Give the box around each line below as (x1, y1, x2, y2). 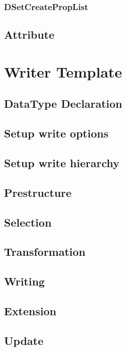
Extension (4, 303, 57, 318)
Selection (4, 214, 52, 230)
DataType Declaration (4, 96, 122, 111)
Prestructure (4, 184, 72, 200)
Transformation (4, 244, 86, 259)
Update (4, 332, 44, 348)
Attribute (4, 27, 55, 42)
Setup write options (4, 125, 108, 141)
